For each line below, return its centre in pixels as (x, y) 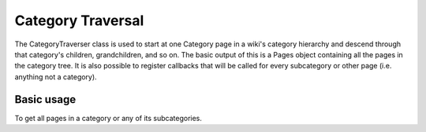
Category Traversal (79, 20)
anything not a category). (56, 77)
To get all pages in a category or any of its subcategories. (108, 118)
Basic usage (45, 99)
